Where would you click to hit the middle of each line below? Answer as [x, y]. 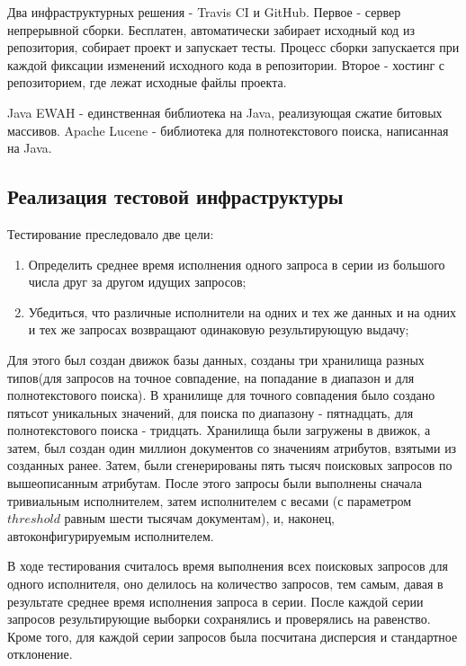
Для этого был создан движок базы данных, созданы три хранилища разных [216, 359]
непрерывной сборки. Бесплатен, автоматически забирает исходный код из [211, 29]
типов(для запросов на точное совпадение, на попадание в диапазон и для [211, 377]
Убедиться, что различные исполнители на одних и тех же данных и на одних [242, 311]
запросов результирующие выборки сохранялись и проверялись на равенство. [219, 619]
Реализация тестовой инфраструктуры [175, 196]
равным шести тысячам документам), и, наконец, [200, 518]
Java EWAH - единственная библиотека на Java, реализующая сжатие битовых [225, 112]
